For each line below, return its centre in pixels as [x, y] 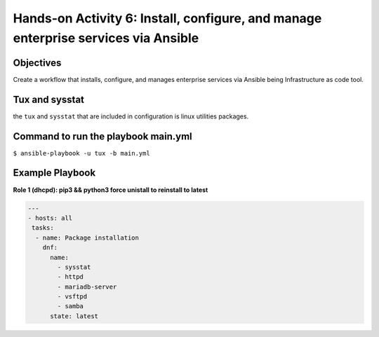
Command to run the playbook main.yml [102, 136]
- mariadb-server [87, 287]
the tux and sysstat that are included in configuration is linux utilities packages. [131, 116]
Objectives [37, 63]
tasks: [43, 228]
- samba [71, 306]
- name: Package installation [87, 238]
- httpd [71, 277]
